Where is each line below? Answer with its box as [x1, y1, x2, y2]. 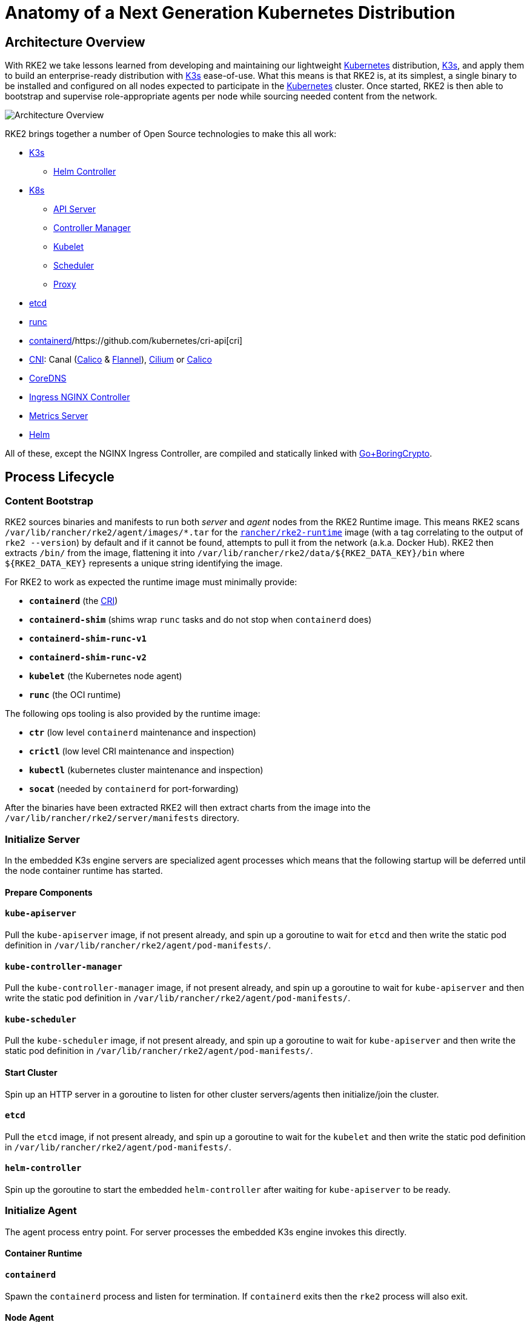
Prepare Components [5, 887, 93, 898]
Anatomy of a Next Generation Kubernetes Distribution [5, 2, 455, 23]
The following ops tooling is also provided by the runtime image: [5, 708, 260, 719]
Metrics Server [29, 411, 88, 421]
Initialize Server [5, 833, 80, 845]
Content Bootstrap [5, 495, 94, 508]
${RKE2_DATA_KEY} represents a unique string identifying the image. [5, 558, 283, 569]
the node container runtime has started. [5, 865, 163, 876]
